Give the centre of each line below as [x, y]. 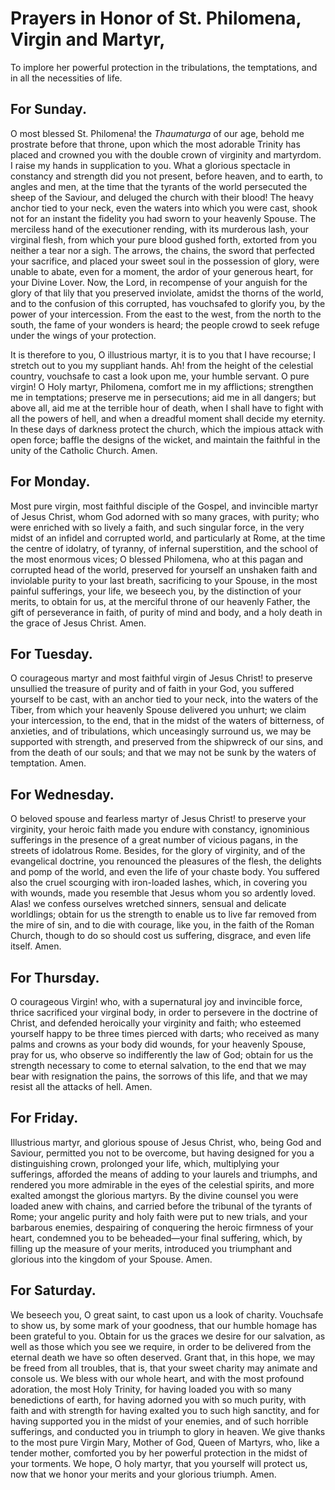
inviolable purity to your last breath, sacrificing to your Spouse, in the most [164, 580]
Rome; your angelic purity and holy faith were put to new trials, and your [159, 1216]
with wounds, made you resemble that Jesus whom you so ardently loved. [163, 893]
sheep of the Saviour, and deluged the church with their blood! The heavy [162, 197]
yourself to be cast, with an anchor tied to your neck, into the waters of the [164, 699]
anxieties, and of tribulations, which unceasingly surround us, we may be [161, 731]
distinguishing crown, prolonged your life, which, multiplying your [145, 1163]
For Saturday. [53, 1290]
